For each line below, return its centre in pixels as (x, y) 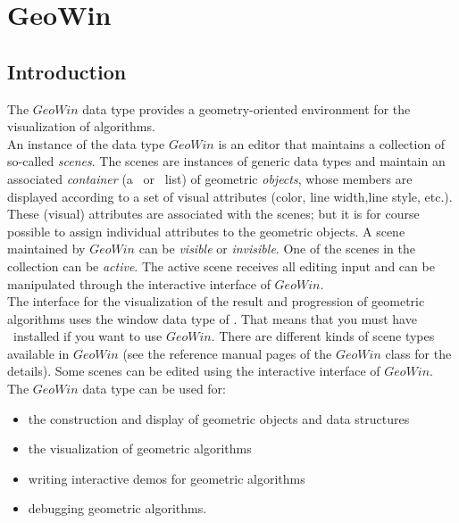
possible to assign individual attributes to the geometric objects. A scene (206, 231)
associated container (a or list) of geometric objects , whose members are (210, 178)
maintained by (46, 249)
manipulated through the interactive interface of (139, 283)
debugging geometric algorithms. (117, 508)
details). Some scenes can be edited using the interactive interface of (194, 371)
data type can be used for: (154, 389)
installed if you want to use (88, 336)
